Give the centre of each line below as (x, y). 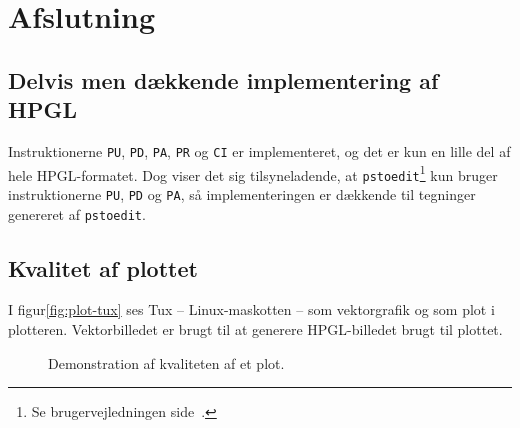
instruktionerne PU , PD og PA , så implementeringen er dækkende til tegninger (242, 193)
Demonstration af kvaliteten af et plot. (166, 362)
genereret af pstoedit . (77, 213)
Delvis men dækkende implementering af (223, 79)
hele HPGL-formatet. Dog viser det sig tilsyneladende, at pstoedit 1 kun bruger (253, 173)
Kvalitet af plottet (103, 267)
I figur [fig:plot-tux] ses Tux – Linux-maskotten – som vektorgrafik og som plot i (251, 309)
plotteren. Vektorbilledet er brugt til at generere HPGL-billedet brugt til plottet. (255, 329)
